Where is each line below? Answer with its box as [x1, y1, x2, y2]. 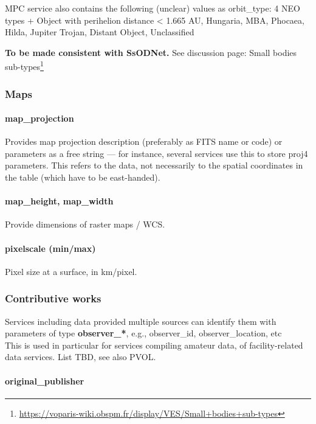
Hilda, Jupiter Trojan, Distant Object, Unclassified [5, 26, 194, 38]
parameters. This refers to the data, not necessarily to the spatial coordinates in [5, 159, 303, 172]
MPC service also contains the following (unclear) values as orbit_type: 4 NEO [5, 2, 300, 14]
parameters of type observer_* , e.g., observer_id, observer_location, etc [5, 327, 282, 339]
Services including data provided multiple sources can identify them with [5, 315, 276, 327]
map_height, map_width [5, 195, 114, 207]
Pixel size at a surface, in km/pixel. [5, 265, 137, 277]
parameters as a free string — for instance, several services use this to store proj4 [5, 147, 308, 159]
